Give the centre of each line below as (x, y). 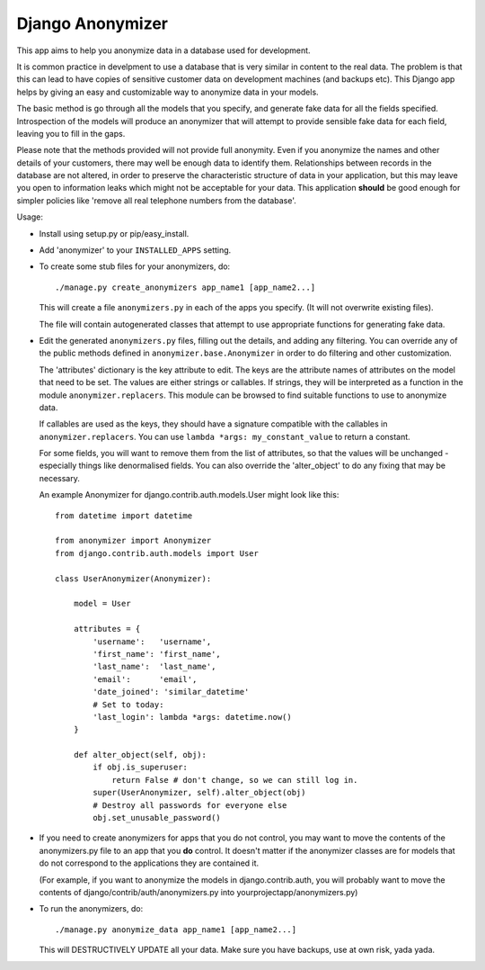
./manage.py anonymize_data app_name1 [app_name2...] (176, 930)
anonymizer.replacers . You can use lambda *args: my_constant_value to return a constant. (225, 436)
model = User (102, 604)
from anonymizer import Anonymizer (133, 541)
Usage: (30, 217)
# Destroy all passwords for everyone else (190, 805)
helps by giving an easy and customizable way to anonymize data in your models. (168, 92)
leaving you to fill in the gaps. (71, 133)
